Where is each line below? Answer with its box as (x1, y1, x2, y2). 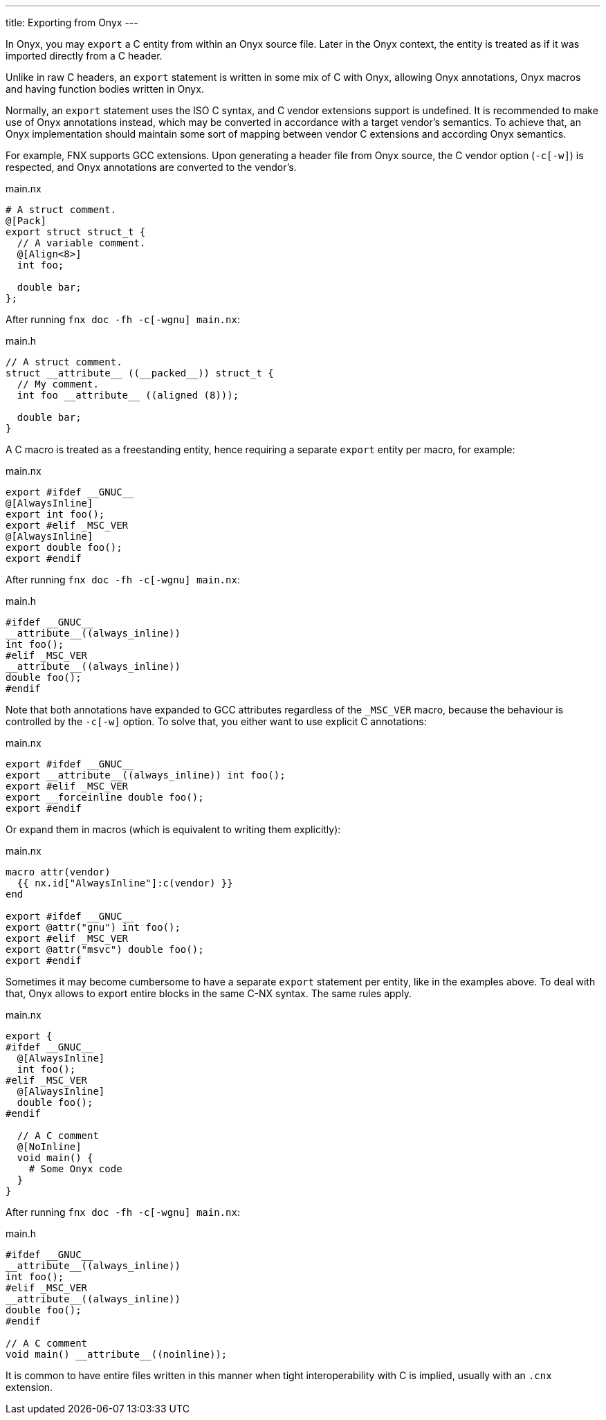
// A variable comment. (17, 237, 146, 248)
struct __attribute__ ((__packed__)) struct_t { (6, 367, 274, 379)
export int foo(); (6, 509, 105, 520)
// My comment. (17, 379, 99, 390)
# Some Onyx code (28, 1163, 122, 1174)
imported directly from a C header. (6, 50, 163, 62)
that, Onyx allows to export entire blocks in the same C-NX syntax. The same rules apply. (6, 987, 412, 999)
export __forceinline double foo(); (6, 792, 204, 803)
